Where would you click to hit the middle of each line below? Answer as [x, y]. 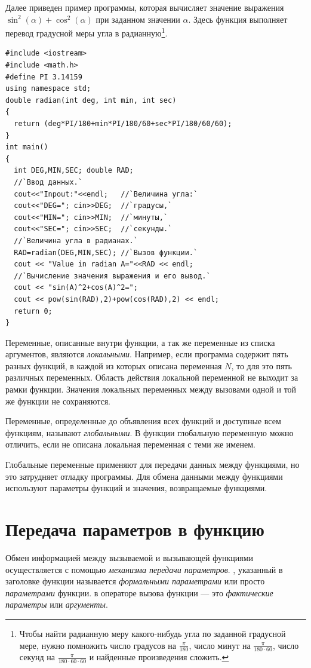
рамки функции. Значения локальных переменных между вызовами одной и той [151, 389]
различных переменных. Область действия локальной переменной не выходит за [152, 377]
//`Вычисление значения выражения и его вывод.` [112, 276]
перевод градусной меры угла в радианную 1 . [87, 32]
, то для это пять [261, 365]
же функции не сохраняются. [58, 401]
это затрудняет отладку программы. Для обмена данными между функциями [144, 476]
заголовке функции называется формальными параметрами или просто [135, 581]
